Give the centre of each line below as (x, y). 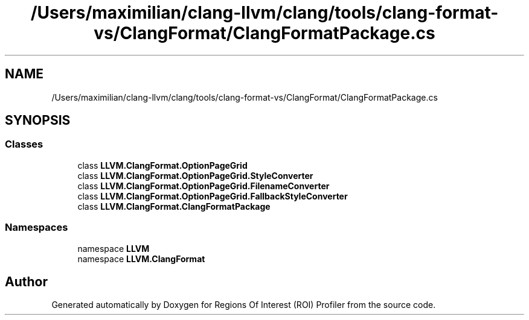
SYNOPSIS (38, 121)
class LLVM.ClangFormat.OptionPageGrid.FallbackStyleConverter (213, 196)
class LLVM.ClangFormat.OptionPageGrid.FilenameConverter (204, 186)
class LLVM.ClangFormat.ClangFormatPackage (174, 206)
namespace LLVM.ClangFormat (141, 259)
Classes (24, 144)
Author (26, 281)
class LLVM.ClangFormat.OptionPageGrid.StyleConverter (195, 175)
